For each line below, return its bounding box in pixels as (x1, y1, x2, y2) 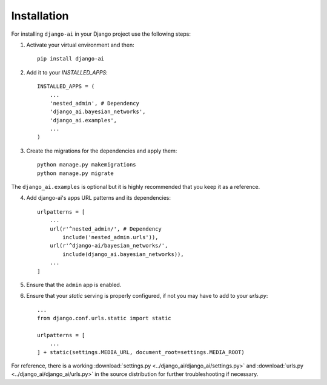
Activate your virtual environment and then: (26, 41, 134, 48)
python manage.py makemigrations (37, 161, 136, 168)
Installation (11, 9, 69, 22)
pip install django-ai (37, 55, 105, 62)
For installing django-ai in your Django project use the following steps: (11, 30, 191, 38)
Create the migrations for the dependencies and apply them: (26, 147, 177, 154)
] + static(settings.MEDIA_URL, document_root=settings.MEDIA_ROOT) (37, 349, 245, 355)
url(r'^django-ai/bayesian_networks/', (49, 242, 168, 249)
